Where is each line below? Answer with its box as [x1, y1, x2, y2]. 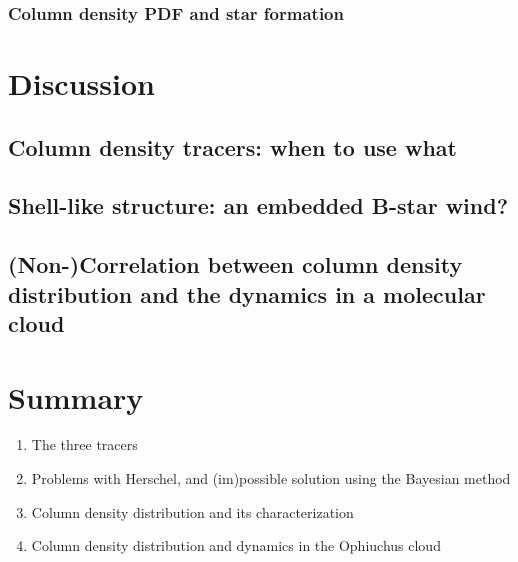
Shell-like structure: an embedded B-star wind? [8, 190, 509, 221]
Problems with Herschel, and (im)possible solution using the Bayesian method [31, 468, 511, 489]
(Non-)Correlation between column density [8, 249, 463, 280]
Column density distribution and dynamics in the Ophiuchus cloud [31, 535, 441, 556]
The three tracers [31, 434, 138, 455]
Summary [8, 376, 144, 417]
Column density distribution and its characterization [31, 501, 354, 522]
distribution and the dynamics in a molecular [8, 278, 486, 309]
